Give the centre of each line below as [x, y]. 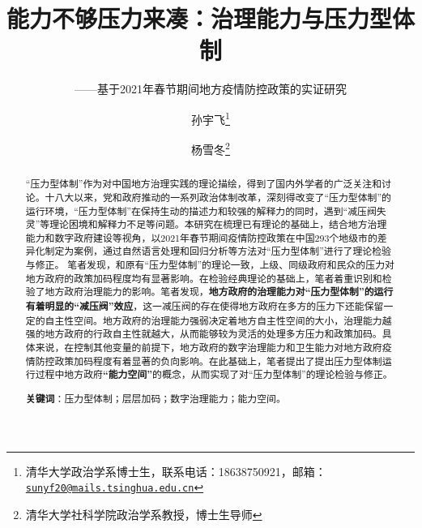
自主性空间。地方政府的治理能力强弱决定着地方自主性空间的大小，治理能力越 [218, 320]
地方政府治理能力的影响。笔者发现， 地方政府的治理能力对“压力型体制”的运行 [219, 292]
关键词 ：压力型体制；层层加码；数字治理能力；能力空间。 [156, 398]
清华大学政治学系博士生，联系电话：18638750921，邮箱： [176, 471]
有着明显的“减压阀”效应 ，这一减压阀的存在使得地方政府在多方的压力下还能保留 [205, 307]
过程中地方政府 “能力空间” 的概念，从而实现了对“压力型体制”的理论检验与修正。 [214, 375]
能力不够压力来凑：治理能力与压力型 [200, 18]
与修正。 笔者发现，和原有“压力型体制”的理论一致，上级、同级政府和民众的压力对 [210, 265]
